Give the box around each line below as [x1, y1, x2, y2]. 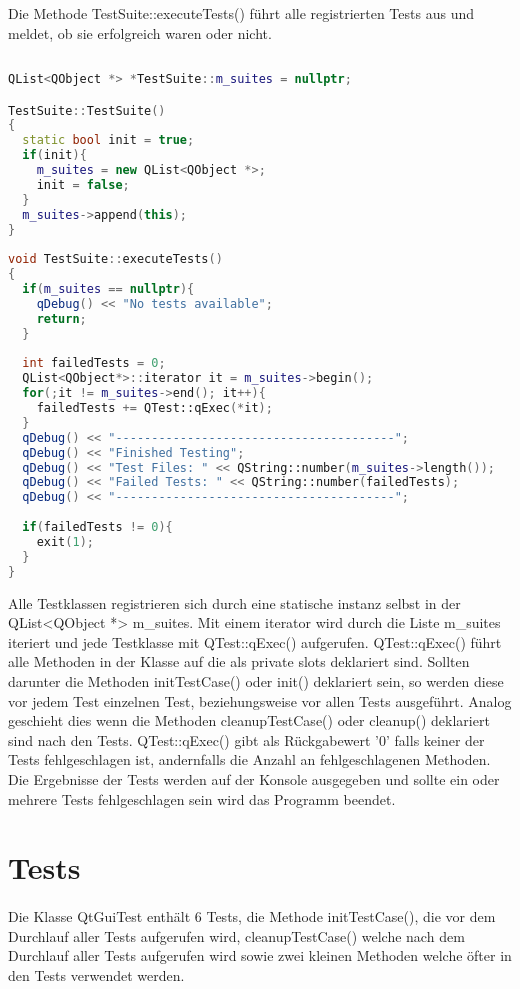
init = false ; [36, 177, 130, 192]
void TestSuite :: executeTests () [8, 252, 223, 267]
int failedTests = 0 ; [22, 356, 166, 371]
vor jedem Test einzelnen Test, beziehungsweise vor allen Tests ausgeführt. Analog [8, 690, 512, 711]
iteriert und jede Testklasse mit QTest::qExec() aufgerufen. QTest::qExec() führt [8, 631, 502, 652]
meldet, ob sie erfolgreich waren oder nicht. [8, 22, 272, 43]
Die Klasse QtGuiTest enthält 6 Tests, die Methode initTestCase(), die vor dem [8, 906, 496, 927]
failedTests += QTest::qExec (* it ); [36, 401, 273, 416]
